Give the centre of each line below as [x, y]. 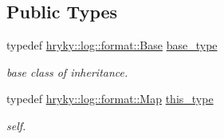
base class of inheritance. [67, 71]
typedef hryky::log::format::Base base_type [112, 45]
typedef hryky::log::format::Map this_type [110, 99]
